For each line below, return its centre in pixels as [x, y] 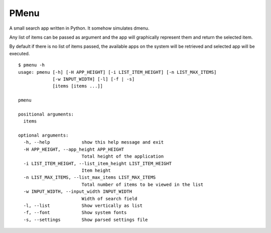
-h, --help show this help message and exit [94, 142]
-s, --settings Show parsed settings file [86, 219]
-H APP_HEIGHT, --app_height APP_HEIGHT [74, 149]
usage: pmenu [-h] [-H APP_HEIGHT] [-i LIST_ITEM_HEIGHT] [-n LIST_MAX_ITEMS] [117, 72]
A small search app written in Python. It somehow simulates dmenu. [79, 28]
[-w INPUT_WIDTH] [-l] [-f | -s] [94, 79]
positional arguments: [46, 114]
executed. [20, 53]
